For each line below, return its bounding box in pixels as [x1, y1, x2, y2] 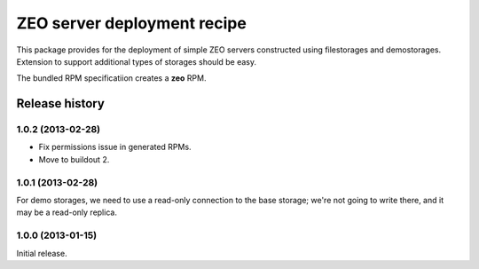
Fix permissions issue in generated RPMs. [38, 142, 192, 153]
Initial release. [16, 248, 67, 258]
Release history [16, 96, 106, 111]
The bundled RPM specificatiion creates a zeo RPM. [16, 73, 207, 83]
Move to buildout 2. [38, 154, 110, 164]
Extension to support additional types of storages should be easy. [16, 56, 257, 67]
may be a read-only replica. [16, 207, 117, 218]
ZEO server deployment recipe [16, 13, 247, 33]
